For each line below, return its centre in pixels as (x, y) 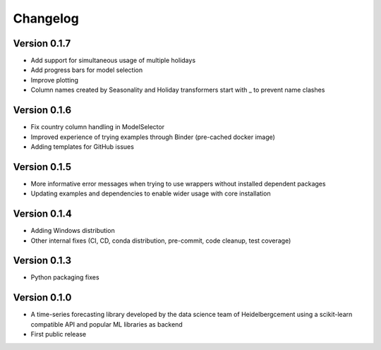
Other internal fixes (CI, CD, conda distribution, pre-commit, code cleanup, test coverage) (161, 241)
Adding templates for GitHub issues (82, 146)
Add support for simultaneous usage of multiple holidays (113, 61)
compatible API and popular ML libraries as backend (107, 324)
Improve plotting (55, 80)
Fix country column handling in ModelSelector (98, 127)
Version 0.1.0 (42, 297)
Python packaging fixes (65, 277)
